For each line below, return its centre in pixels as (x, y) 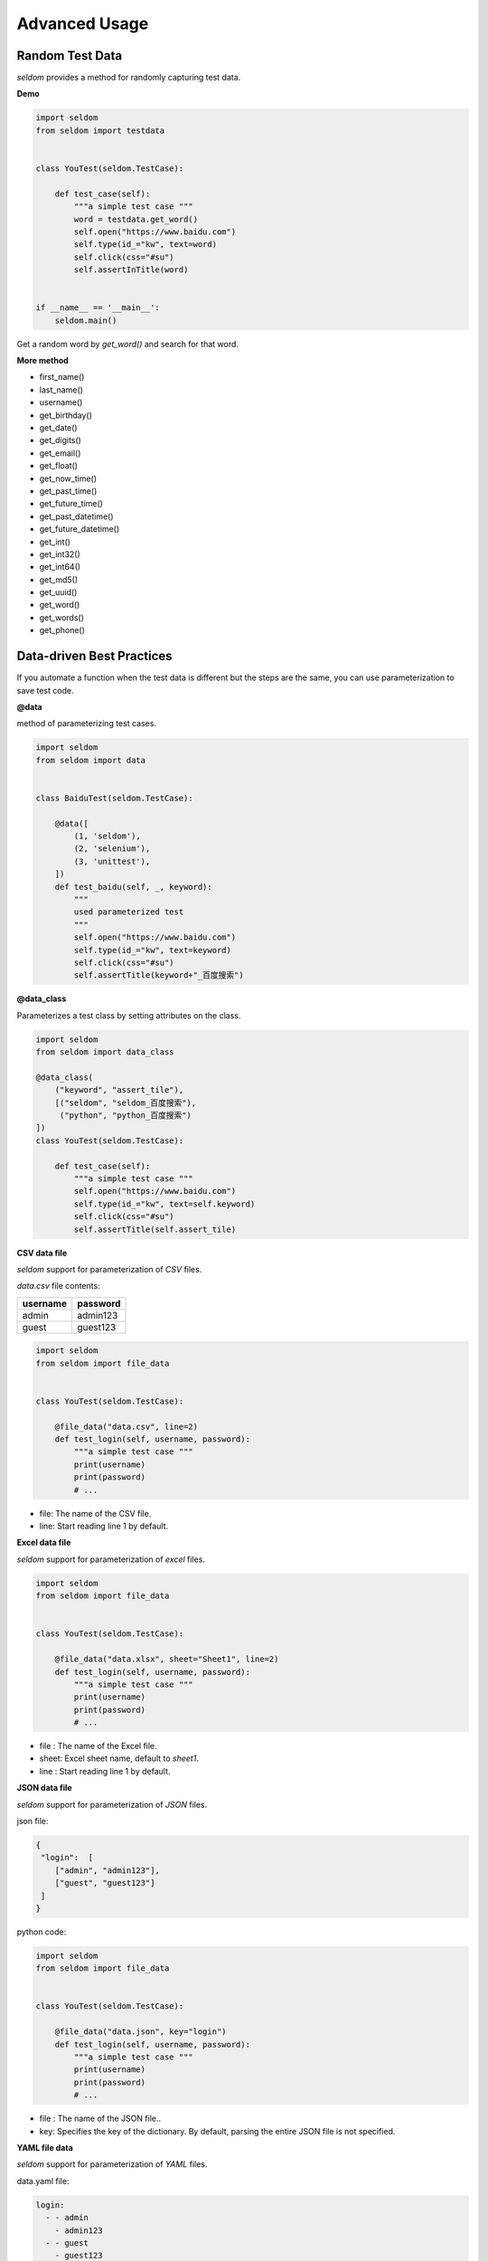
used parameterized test (129, 912)
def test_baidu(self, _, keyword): (133, 887)
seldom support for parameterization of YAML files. (112, 2164)
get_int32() (60, 554)
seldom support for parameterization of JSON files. (112, 1804)
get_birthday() (66, 415)
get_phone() (62, 630)
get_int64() (60, 567)
